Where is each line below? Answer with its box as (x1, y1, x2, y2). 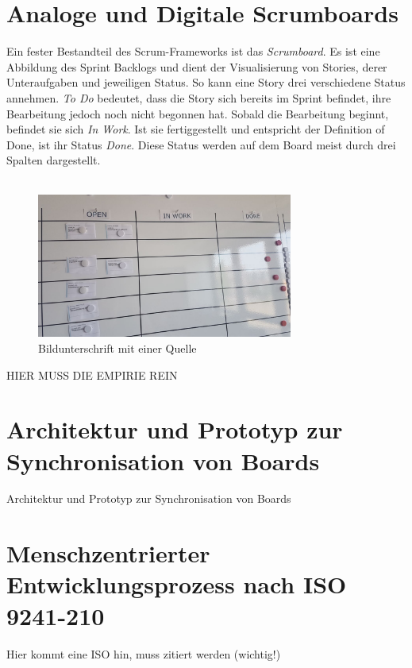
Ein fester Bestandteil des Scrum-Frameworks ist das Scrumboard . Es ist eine (6, 43, 380, 60)
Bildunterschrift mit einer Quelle (38, 339, 197, 356)
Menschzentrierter (6, 537, 210, 570)
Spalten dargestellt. (6, 152, 101, 168)
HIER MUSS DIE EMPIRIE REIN (6, 366, 178, 383)
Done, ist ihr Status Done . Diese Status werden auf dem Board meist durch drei (6, 136, 396, 153)
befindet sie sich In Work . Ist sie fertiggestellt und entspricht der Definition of (6, 121, 385, 137)
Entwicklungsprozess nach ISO (6, 568, 347, 600)
